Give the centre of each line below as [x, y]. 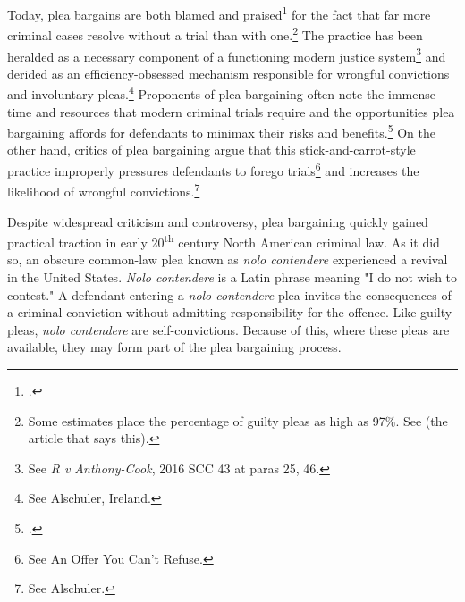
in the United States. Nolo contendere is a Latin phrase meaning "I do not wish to [232, 276]
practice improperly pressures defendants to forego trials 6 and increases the [213, 169]
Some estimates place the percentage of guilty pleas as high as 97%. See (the [238, 420]
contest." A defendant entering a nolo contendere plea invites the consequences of [229, 294]
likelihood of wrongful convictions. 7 [104, 190]
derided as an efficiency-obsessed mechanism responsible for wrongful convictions [228, 73]
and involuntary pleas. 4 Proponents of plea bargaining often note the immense [221, 92]
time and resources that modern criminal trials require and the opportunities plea [231, 111]
